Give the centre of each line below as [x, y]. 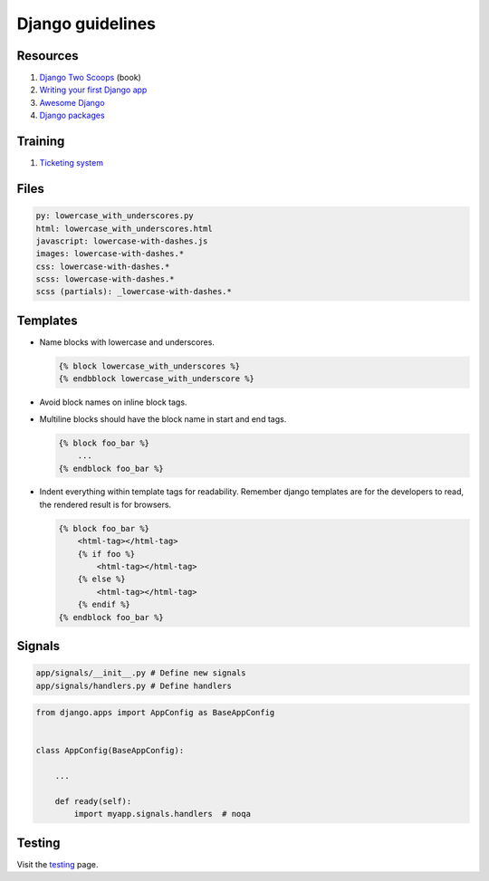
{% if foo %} [106, 554]
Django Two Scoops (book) [91, 78]
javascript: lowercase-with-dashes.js [122, 241]
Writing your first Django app [93, 90]
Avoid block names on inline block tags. [113, 402]
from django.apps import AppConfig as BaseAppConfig [155, 713]
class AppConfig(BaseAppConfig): [110, 751]
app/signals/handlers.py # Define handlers [134, 685]
